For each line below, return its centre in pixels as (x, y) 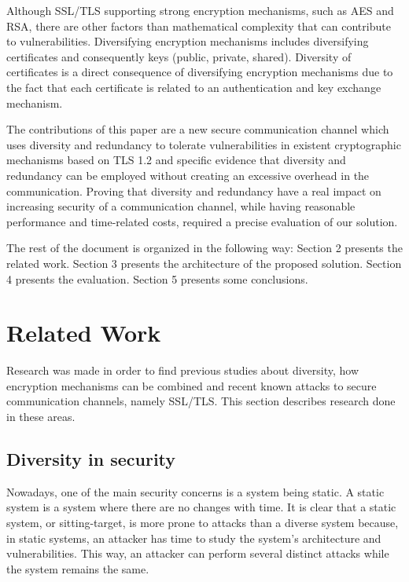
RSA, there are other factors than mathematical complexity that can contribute (199, 26)
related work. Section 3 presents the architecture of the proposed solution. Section (204, 263)
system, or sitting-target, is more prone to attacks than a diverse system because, (203, 522)
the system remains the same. (78, 568)
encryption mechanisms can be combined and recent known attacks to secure (192, 385)
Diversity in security (91, 458)
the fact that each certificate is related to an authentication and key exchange (194, 87)
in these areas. (41, 416)
